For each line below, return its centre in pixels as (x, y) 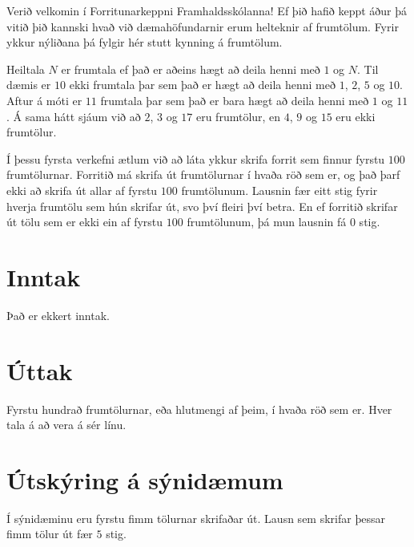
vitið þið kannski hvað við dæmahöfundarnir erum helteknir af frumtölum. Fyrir (203, 26)
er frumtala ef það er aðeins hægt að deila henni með (191, 69)
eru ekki (356, 116)
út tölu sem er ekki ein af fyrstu (85, 222)
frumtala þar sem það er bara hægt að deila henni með (235, 100)
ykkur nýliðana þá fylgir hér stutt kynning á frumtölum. (145, 42)
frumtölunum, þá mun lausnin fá (267, 222)
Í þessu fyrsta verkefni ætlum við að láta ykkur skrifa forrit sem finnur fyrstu (196, 158)
